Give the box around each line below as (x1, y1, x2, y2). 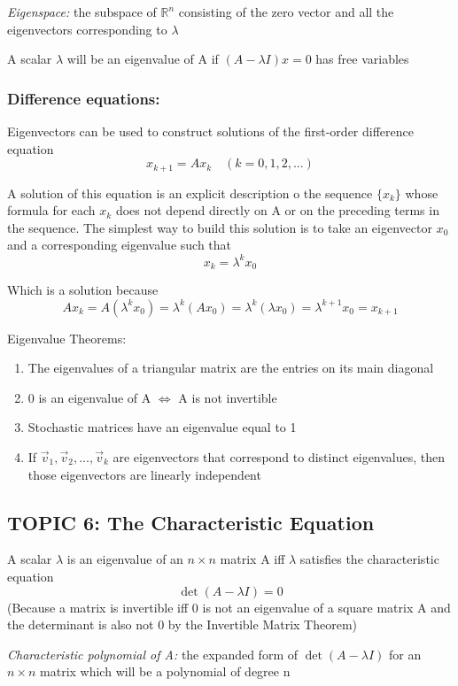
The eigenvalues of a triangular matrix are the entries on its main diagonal (27, 358, 434, 377)
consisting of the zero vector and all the (178, 3, 394, 20)
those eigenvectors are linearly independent (27, 465, 261, 483)
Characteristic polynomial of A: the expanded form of (7, 644, 298, 663)
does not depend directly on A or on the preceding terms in (115, 201, 439, 220)
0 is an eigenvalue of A (27, 388, 151, 406)
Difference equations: (7, 87, 160, 109)
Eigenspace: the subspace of (7, 3, 157, 20)
